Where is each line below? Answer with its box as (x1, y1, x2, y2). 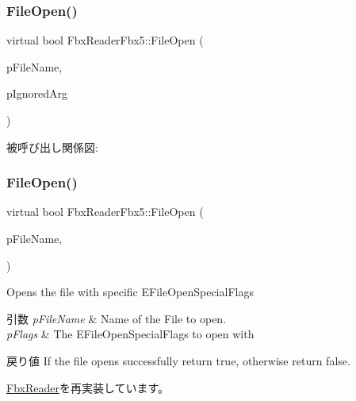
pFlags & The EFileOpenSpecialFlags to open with (6, 326, 255, 342)
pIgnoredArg (6, 85, 68, 102)
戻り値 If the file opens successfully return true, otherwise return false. (6, 352, 350, 368)
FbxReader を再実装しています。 (6, 379, 170, 395)
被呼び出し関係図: (6, 138, 98, 155)
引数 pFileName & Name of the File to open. (6, 310, 227, 326)
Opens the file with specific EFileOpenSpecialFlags (6, 283, 254, 300)
